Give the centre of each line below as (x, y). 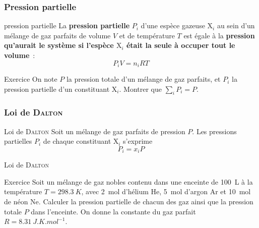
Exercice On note (31, 79)
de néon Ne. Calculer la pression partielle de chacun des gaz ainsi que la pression (129, 202)
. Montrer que (140, 89)
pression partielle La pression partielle (67, 25)
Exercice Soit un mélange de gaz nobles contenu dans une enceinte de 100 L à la (128, 181)
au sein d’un (236, 25)
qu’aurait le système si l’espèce (59, 45)
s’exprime (138, 141)
